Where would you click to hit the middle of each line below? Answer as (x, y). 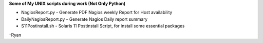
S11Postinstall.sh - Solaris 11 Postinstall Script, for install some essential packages (103, 26)
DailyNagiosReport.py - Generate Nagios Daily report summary (85, 19)
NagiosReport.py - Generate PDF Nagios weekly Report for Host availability (97, 13)
